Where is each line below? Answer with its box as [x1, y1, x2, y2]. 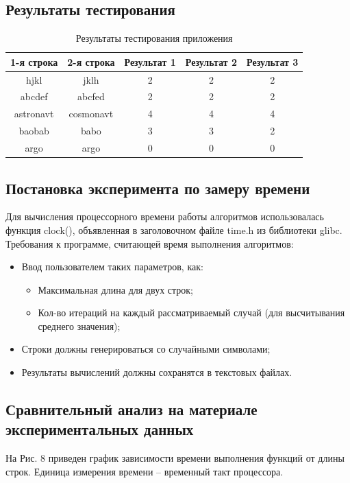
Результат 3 [247, 54, 299, 69]
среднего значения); [38, 318, 121, 333]
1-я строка [10, 54, 58, 69]
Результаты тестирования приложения [75, 31, 233, 45]
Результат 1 [124, 54, 176, 69]
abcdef [20, 89, 48, 104]
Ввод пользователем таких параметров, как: [21, 259, 203, 274]
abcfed [77, 89, 105, 104]
